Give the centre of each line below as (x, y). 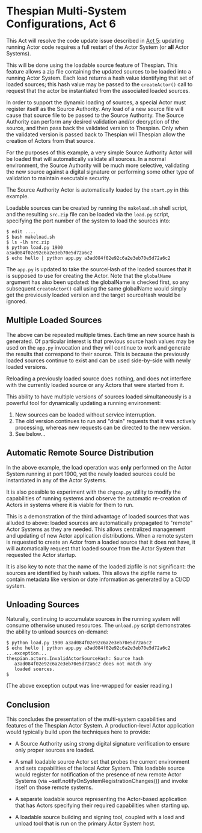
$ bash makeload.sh (31, 237)
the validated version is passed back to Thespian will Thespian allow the (96, 134)
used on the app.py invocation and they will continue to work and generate (98, 347)
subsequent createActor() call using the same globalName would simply (96, 288)
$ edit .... (21, 231)
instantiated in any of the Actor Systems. (57, 480)
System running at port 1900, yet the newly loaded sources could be (91, 474)
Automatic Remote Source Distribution (80, 453)
